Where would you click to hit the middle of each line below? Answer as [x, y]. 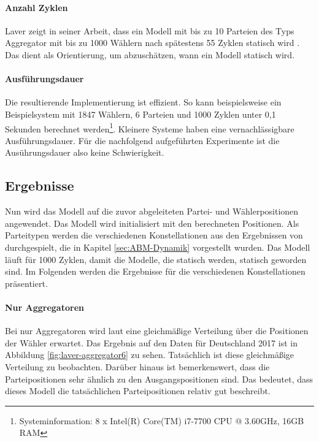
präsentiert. [26, 283]
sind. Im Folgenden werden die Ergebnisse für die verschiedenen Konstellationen [155, 271]
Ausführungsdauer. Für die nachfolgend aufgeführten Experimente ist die [142, 140]
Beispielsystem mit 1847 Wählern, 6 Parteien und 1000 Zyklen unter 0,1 [140, 114]
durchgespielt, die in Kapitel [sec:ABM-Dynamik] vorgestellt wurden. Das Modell [158, 247]
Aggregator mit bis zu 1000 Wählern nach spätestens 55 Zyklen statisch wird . [152, 43]
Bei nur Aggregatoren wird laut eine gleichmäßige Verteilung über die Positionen [157, 331]
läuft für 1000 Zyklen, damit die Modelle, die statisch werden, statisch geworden [156, 259]
